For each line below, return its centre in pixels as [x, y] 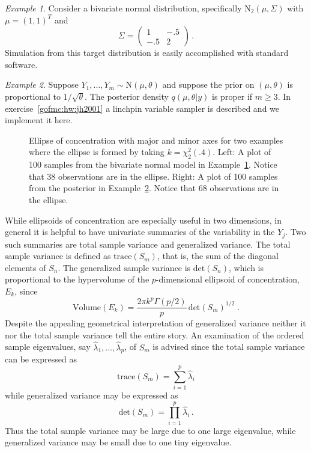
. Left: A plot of [242, 152]
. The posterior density [127, 96]
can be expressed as [41, 359]
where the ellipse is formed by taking [97, 152]
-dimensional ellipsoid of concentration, [228, 279]
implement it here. [39, 120]
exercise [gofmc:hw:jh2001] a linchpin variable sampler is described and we [142, 108]
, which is [246, 267]
